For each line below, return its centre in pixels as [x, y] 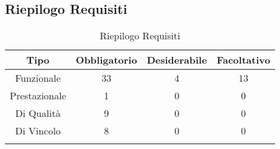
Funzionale [38, 78]
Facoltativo [243, 60]
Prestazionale [38, 96]
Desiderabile [177, 60]
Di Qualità [38, 113]
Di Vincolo [38, 131]
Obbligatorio [106, 60]
